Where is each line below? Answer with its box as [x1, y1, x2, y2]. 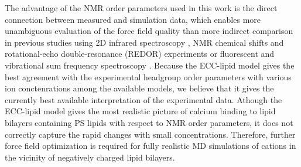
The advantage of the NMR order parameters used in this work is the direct [5, 2, 278, 13]
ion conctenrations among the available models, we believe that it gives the [5, 82, 274, 94]
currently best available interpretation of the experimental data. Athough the [5, 93, 282, 105]
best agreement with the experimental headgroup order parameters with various [5, 70, 292, 83]
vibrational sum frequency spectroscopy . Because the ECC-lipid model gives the [5, 59, 295, 71]
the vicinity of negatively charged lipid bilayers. [5, 151, 175, 163]
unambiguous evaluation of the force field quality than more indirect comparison [5, 25, 293, 37]
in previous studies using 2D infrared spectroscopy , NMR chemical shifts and [5, 36, 284, 48]
